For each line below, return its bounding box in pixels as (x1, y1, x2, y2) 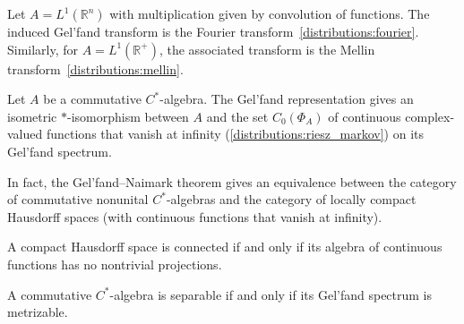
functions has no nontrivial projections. (7, 254, 222, 273)
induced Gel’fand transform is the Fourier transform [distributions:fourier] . (7, 22, 419, 40)
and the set (206, 107, 269, 125)
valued (7, 124, 43, 143)
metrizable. (7, 303, 68, 321)
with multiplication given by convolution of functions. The (109, 4, 430, 22)
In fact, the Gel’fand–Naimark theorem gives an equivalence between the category (7, 172, 457, 191)
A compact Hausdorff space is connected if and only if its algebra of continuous (7, 237, 443, 256)
